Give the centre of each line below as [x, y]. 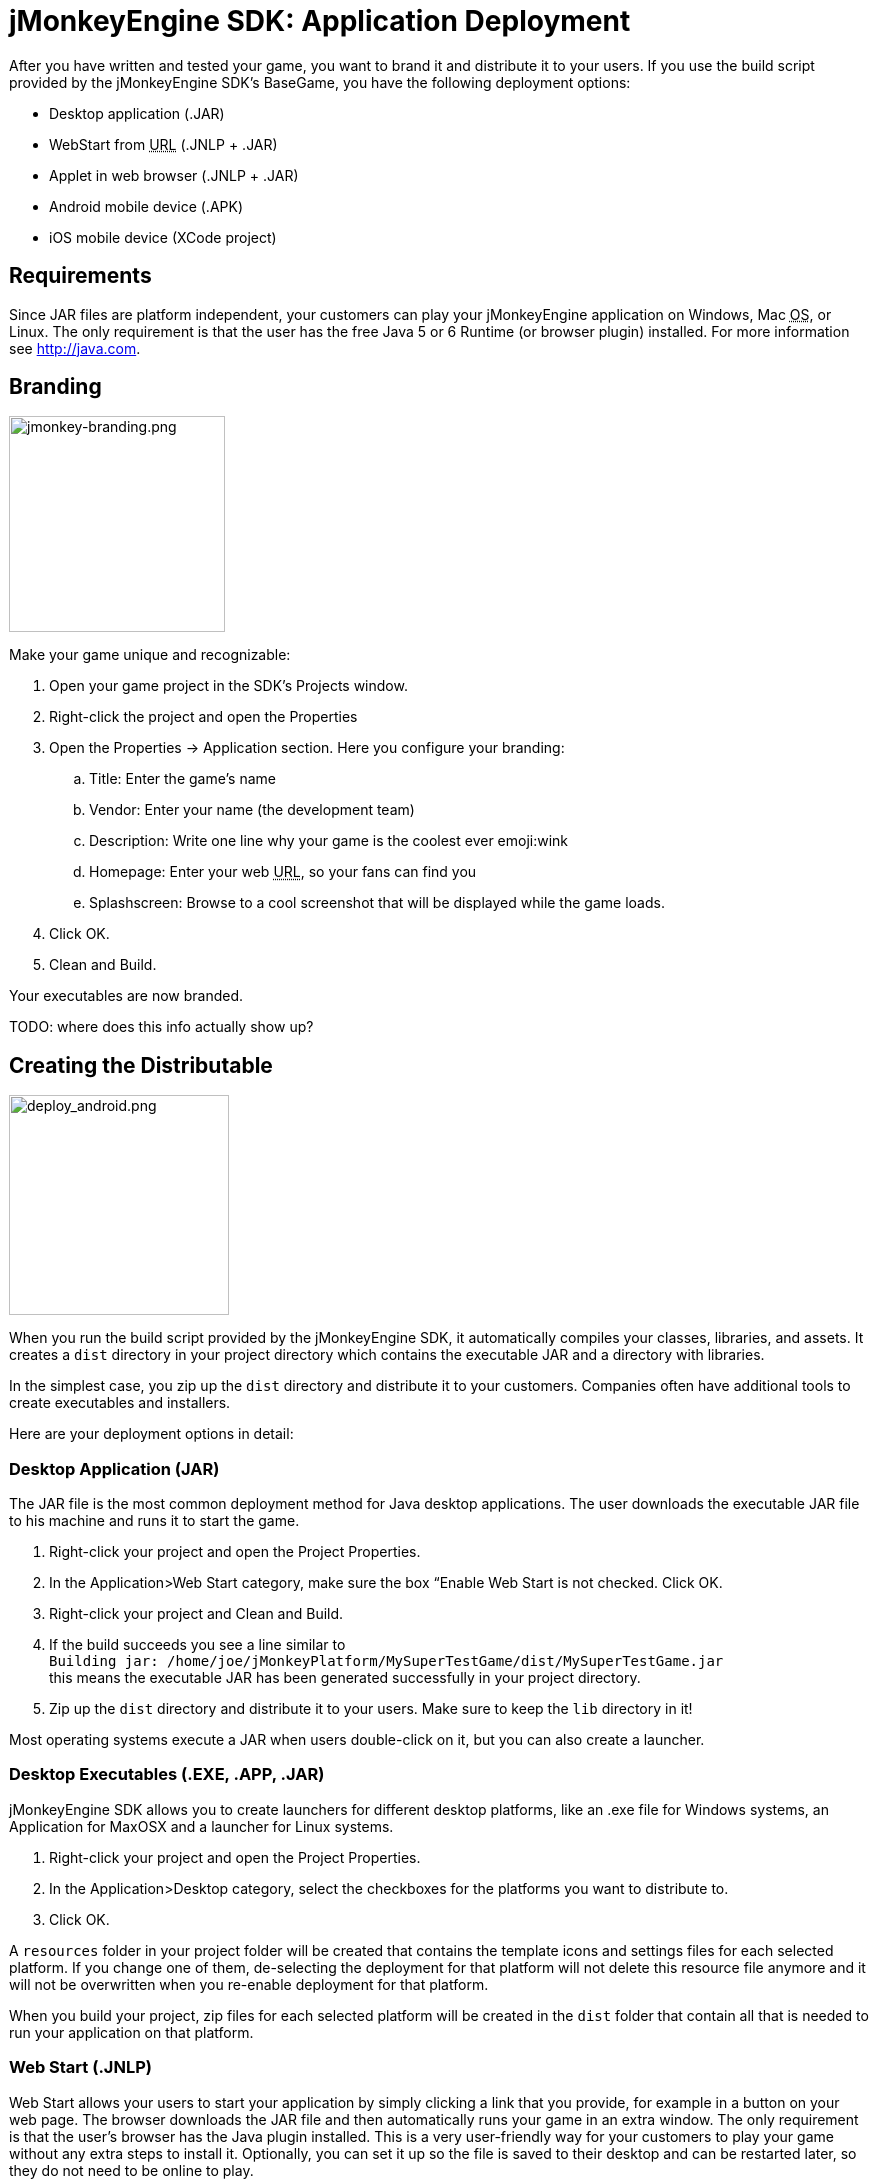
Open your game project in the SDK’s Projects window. [228, 686]
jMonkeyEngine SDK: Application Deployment [320, 21]
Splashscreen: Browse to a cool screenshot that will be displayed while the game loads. [377, 903]
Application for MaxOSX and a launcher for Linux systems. [201, 1826]
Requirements [80, 276]
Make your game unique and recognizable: [150, 655]
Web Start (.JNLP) [80, 2067]
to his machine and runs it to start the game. [154, 1521]
